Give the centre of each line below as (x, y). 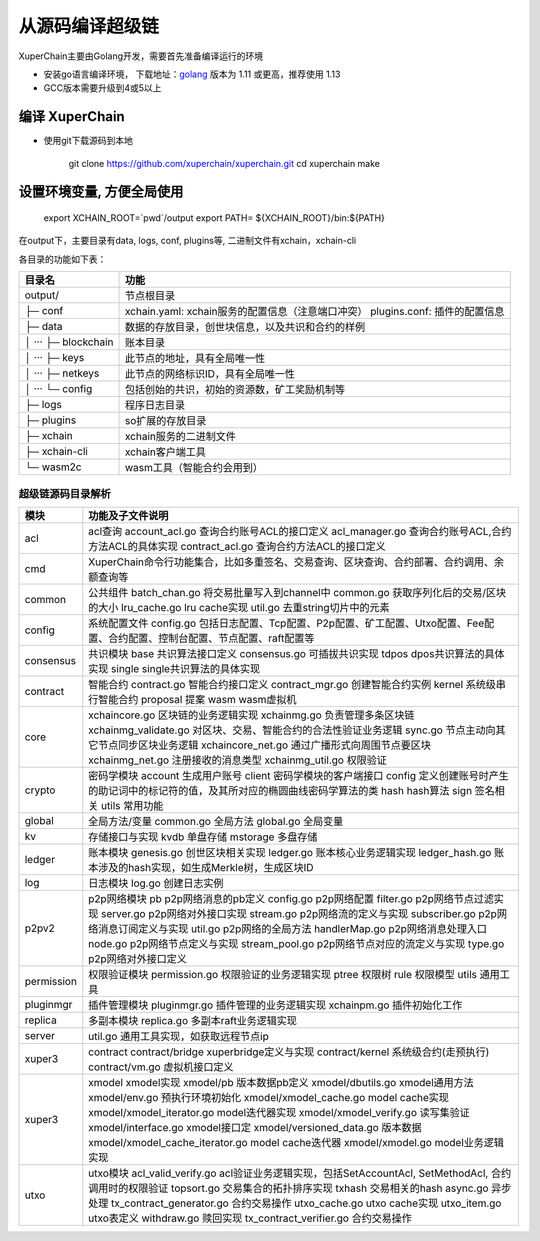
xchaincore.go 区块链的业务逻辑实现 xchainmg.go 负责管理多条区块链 (251, 715)
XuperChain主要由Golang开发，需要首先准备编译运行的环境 (141, 56)
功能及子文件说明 (128, 515)
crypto (40, 790)
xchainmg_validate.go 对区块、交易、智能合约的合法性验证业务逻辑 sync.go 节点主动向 (292, 730)
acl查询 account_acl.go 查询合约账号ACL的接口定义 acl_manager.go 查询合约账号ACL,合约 (300, 531)
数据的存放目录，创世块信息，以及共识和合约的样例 (244, 327)
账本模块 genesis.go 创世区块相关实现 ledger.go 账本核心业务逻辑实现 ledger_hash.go (290, 852)
